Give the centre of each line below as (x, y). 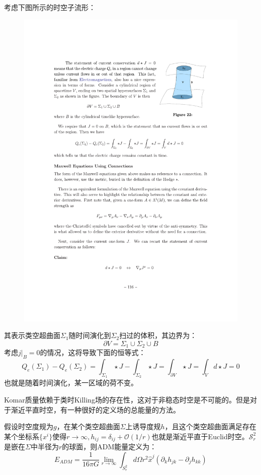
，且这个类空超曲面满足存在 (210, 426)
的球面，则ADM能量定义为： (109, 447)
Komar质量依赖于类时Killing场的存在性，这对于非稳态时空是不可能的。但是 (127, 399)
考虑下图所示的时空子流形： (50, 7)
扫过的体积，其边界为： (158, 335)
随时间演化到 (90, 335)
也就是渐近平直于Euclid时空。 (200, 436)
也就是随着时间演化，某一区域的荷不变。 (71, 383)
